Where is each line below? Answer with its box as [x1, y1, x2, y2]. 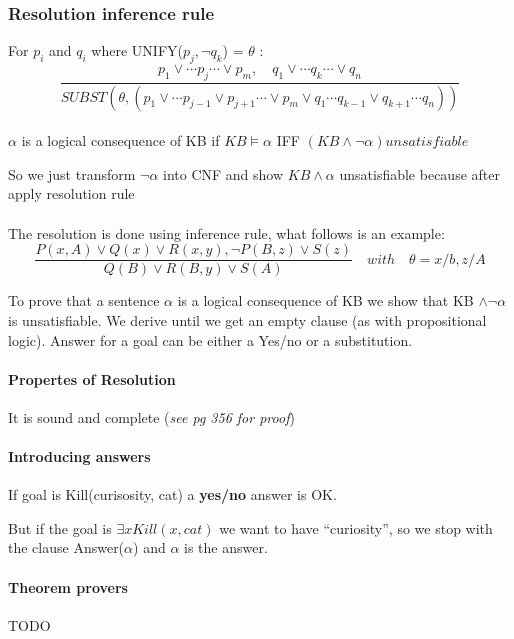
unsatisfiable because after [339, 163, 500, 184]
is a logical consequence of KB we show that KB [177, 290, 474, 311]
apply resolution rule [8, 183, 135, 204]
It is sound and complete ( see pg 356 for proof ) [8, 406, 295, 427]
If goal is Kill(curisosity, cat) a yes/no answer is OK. [8, 484, 337, 505]
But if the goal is [8, 517, 112, 538]
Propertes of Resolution [8, 368, 176, 389]
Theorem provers [8, 576, 128, 597]
